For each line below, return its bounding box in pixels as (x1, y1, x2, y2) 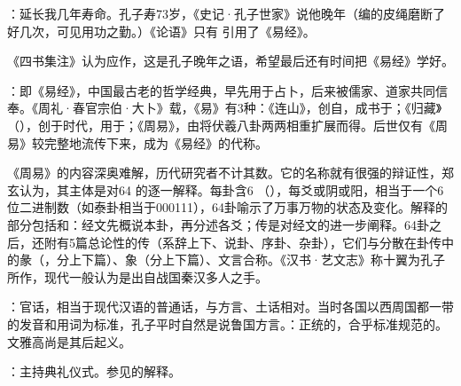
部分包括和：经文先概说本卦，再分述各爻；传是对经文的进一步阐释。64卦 (7, 215, 429, 233)
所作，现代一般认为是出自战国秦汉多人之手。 (7, 267, 268, 286)
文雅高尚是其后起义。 (7, 332, 131, 351)
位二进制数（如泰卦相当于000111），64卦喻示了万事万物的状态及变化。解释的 (7, 198, 448, 217)
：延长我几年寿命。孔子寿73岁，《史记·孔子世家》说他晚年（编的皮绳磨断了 (7, 4, 445, 22)
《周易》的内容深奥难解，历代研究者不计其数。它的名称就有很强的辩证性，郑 (7, 163, 454, 182)
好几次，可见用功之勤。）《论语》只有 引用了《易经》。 (7, 21, 316, 40)
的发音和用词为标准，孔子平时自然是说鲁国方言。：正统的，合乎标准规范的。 (7, 314, 448, 333)
